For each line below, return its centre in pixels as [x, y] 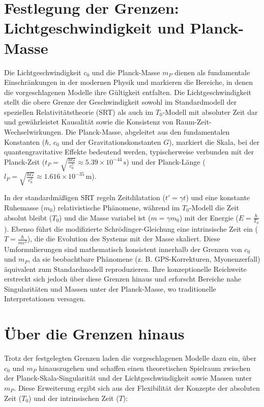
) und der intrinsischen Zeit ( [74, 398]
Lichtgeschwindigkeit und [94, 28]
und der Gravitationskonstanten [111, 142]
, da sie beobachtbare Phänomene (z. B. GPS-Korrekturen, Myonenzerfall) [144, 259]
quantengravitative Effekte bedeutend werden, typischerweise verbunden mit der [129, 152]
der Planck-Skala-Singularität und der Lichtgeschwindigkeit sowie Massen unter [128, 378]
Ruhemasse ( [24, 207]
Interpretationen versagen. [45, 299]
